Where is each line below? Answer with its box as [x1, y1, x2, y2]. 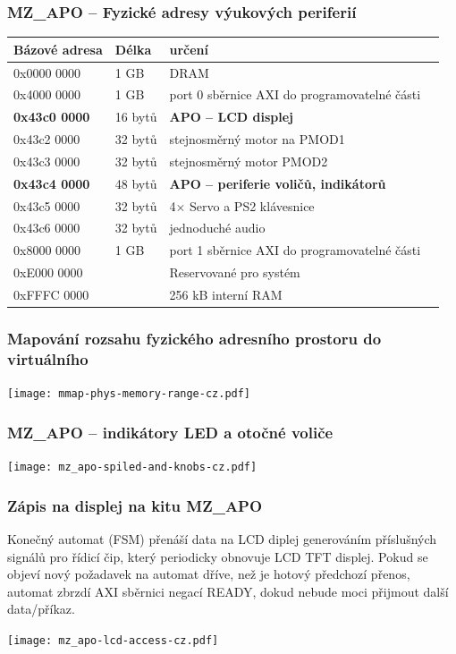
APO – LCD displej [169, 107, 294, 126]
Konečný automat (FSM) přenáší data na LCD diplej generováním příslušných [7, 529, 437, 548]
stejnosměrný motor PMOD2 [169, 151, 328, 170]
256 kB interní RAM [169, 285, 283, 303]
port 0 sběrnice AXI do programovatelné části [169, 85, 421, 104]
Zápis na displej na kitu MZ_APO [7, 494, 263, 516]
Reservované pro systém [169, 263, 300, 282]
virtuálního [7, 347, 89, 369]
